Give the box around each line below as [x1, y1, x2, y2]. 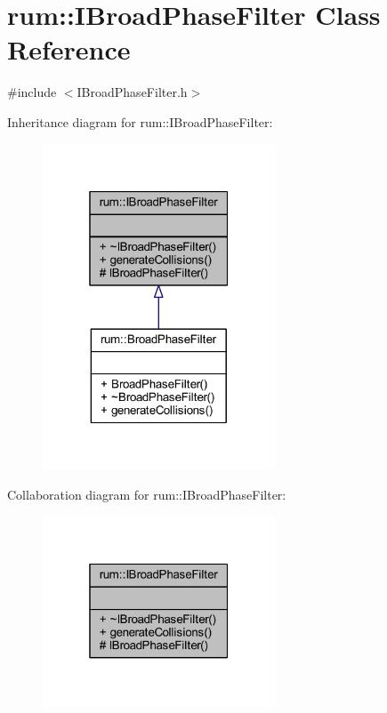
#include [7, 83, 57, 101]
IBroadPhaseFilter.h [77, 83, 188, 101]
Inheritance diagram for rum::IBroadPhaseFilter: [7, 112, 273, 131]
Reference [7, 31, 131, 68]
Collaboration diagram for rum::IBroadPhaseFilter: [7, 485, 286, 504]
